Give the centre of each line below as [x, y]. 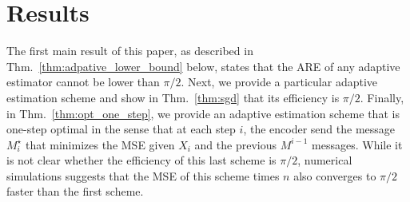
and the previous [235, 144]
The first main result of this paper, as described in [130, 51]
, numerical [325, 160]
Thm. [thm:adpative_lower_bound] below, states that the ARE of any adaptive [203, 66]
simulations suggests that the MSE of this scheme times [143, 175]
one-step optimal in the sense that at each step [121, 129]
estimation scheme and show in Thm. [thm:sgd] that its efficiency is [173, 97]
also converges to [335, 175]
